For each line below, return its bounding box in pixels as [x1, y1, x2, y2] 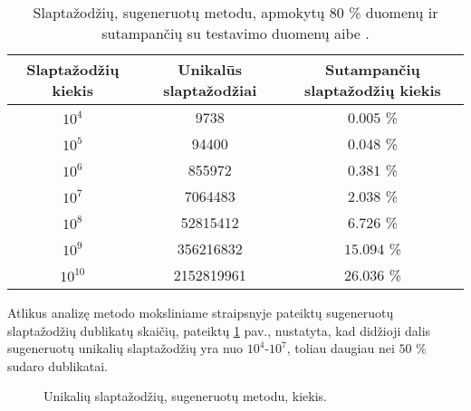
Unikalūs [178, 59, 243, 80]
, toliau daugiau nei [286, 339, 395, 358]
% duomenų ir [349, 2, 438, 23]
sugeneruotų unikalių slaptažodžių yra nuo [7, 339, 244, 358]
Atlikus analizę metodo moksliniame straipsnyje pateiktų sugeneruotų [7, 303, 394, 321]
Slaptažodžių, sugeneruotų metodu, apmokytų [33, 2, 325, 23]
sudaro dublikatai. [7, 356, 108, 375]
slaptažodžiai [163, 80, 257, 100]
